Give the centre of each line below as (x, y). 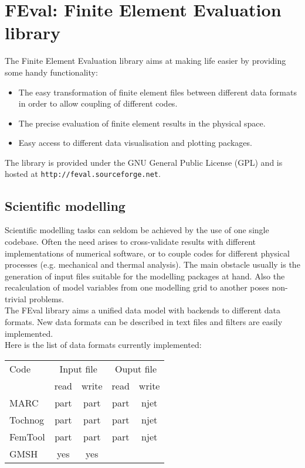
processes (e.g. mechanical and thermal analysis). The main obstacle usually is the (152, 264)
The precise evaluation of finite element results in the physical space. (142, 123)
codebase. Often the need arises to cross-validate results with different (131, 241)
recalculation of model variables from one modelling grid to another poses (137, 287)
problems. (46, 298)
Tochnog (27, 419)
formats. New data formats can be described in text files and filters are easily (144, 322)
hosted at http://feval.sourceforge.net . (83, 174)
